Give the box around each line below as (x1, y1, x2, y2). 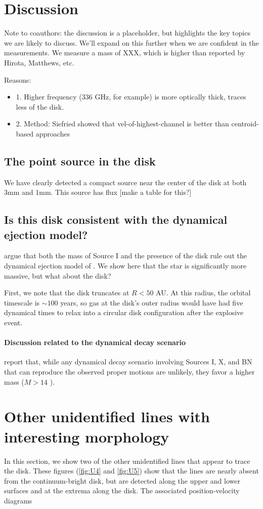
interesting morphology (4, 426, 169, 447)
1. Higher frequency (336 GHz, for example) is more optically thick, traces (16, 91, 246, 102)
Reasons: (4, 74, 31, 85)
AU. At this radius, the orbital (156, 287, 251, 298)
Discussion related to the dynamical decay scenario (4, 337, 186, 348)
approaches (35, 128, 70, 139)
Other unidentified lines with (4, 406, 210, 427)
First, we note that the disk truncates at (4, 287, 129, 298)
